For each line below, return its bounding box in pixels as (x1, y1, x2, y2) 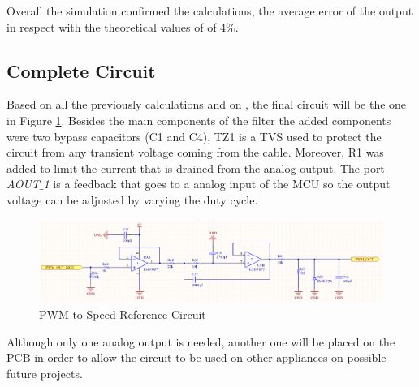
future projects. (6, 364, 83, 381)
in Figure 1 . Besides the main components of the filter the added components (6, 111, 391, 128)
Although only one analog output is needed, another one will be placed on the (6, 333, 395, 350)
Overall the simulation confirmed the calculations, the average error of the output (6, 2, 413, 19)
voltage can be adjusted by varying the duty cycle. (6, 191, 258, 208)
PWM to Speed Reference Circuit (39, 305, 206, 322)
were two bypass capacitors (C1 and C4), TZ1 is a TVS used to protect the (6, 127, 382, 144)
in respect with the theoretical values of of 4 (6, 18, 227, 35)
